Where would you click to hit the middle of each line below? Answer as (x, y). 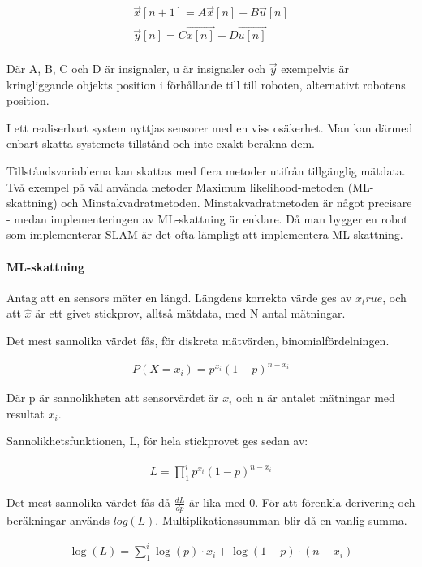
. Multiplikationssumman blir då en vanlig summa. (281, 520)
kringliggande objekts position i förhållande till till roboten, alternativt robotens (206, 84)
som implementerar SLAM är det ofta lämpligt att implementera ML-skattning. (205, 234)
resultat (26, 413)
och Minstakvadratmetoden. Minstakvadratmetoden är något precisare (237, 203)
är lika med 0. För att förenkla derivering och (302, 502)
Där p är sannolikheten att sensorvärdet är (113, 398)
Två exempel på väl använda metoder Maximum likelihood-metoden (176, 186)
